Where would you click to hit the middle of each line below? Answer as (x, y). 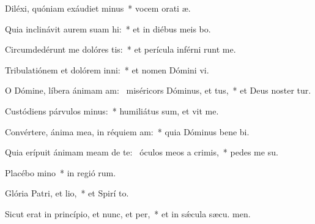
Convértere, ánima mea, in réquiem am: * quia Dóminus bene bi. (127, 131)
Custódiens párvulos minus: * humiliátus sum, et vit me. (112, 110)
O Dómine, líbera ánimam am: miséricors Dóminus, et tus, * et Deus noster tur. (158, 90)
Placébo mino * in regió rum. (61, 172)
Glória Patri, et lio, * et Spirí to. (67, 193)
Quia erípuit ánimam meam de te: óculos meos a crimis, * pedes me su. (142, 152)
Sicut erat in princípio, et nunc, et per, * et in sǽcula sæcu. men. (128, 213)
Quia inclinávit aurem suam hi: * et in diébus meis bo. (108, 28)
